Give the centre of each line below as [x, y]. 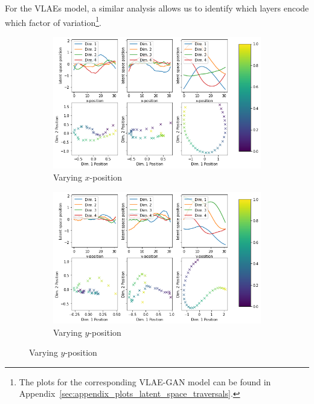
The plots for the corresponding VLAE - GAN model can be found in [145, 381]
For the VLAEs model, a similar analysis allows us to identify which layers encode [157, 8]
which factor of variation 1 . [53, 21]
